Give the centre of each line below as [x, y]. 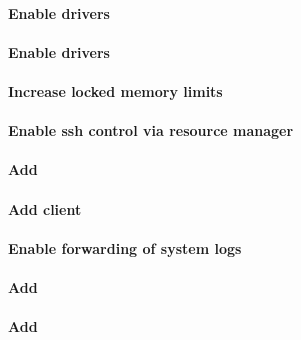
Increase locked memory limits [115, 90]
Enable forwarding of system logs [125, 247]
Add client [45, 208]
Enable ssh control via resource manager [151, 130]
